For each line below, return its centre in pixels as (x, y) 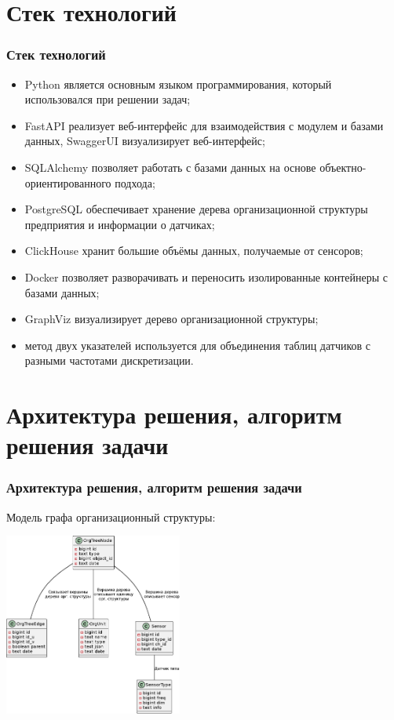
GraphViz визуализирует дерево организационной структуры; (171, 319)
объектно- (343, 167)
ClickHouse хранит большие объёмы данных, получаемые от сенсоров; (194, 251)
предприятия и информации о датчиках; (120, 224)
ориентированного (68, 182)
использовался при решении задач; (108, 99)
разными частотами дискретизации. (109, 360)
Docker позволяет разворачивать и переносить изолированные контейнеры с (206, 276)
